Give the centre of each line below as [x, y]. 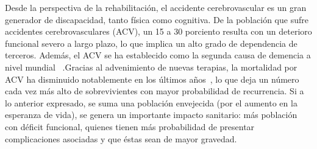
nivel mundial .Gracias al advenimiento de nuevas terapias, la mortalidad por [151, 67]
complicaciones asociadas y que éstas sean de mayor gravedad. [121, 138]
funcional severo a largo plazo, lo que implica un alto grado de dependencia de [151, 43]
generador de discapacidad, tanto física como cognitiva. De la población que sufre [157, 19]
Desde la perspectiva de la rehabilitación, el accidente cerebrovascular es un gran [156, 7]
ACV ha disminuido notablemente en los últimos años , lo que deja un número [152, 79]
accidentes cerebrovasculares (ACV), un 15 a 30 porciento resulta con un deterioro [158, 31]
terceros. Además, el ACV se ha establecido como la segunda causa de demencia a [158, 55]
